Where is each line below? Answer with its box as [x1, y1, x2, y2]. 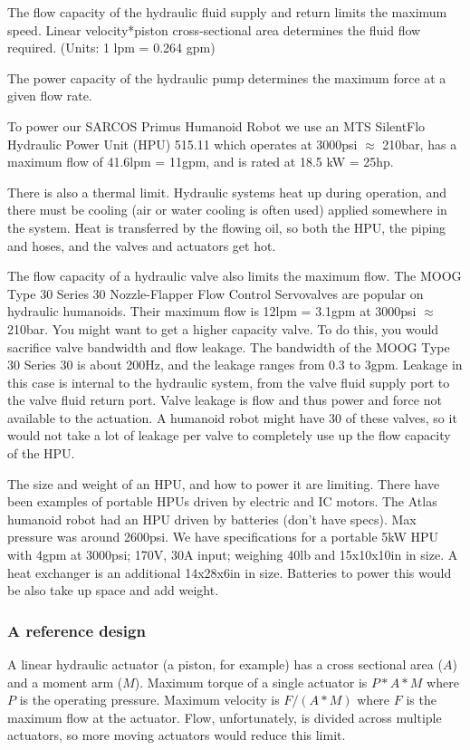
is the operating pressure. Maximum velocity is [19, 690, 280, 709]
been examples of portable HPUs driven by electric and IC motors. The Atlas [7, 492, 437, 511]
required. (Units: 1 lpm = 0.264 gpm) [7, 38, 216, 57]
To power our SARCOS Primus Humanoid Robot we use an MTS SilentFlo [7, 116, 426, 135]
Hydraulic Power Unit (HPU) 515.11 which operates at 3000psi [7, 134, 358, 153]
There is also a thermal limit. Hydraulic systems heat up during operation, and [7, 182, 447, 201]
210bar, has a [382, 134, 457, 153]
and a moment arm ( [7, 672, 123, 691]
